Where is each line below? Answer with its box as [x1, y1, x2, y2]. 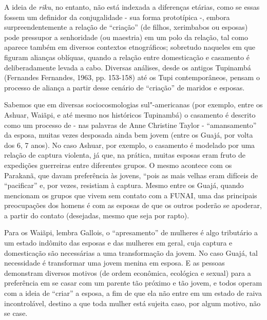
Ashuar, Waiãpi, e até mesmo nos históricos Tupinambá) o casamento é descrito [4, 109, 256, 120]
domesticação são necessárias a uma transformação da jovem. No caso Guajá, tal [4, 247, 258, 258]
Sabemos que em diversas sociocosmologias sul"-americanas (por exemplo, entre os [4, 99, 263, 110]
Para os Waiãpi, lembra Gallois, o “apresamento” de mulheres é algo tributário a [4, 227, 258, 238]
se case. [4, 308, 28, 318]
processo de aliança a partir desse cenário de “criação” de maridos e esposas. [4, 82, 245, 92]
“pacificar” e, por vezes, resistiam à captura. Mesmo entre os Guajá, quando [4, 180, 244, 191]
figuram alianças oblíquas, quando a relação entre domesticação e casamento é [4, 51, 250, 62]
